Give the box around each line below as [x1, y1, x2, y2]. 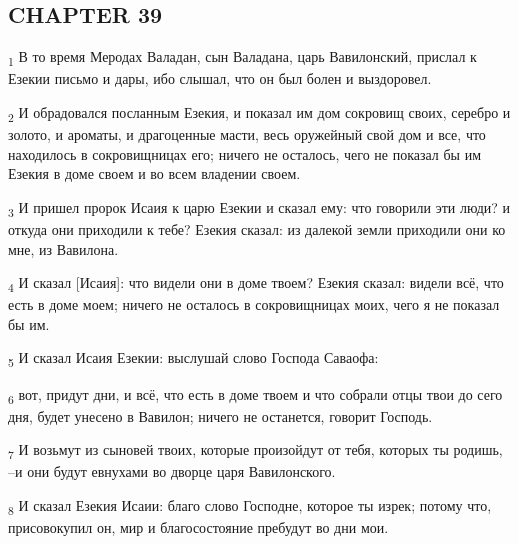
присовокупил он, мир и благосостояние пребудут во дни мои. [8, 517, 389, 538]
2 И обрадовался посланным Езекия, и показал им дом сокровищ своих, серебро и [8, 101, 511, 125]
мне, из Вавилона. [8, 238, 119, 259]
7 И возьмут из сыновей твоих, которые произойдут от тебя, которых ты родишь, [8, 439, 503, 463]
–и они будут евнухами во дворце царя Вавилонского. [8, 461, 336, 482]
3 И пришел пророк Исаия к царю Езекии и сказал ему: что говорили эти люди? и [8, 196, 511, 220]
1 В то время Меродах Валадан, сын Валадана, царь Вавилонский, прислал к [8, 46, 477, 69]
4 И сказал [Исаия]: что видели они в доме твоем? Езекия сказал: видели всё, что [8, 272, 504, 295]
